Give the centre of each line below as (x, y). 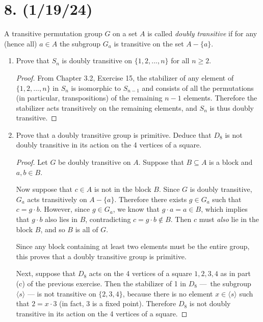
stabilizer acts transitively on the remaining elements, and (107, 107)
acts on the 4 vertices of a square (140, 273)
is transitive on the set (149, 43)
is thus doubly (232, 107)
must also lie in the (229, 219)
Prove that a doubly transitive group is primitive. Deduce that (114, 134)
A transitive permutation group (53, 33)
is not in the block (123, 189)
